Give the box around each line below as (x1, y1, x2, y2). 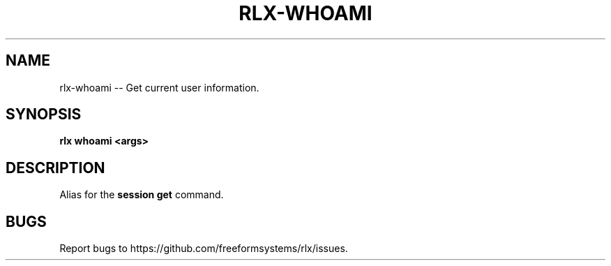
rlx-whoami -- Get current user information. (59, 81, 259, 94)
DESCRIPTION (6, 158, 105, 177)
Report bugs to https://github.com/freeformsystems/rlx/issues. (59, 242, 348, 255)
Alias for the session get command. (59, 189, 224, 201)
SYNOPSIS (6, 105, 82, 124)
